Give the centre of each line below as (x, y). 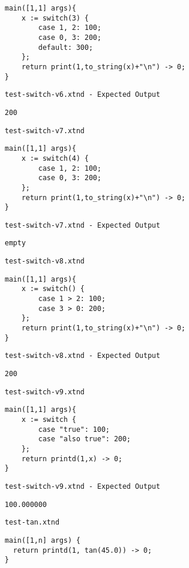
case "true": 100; (74, 429)
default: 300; (66, 47)
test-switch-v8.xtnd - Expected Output (82, 356)
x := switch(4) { (55, 158)
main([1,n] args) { (43, 540)
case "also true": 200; (85, 439)
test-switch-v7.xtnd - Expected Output (82, 225)
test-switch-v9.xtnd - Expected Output (82, 486)
